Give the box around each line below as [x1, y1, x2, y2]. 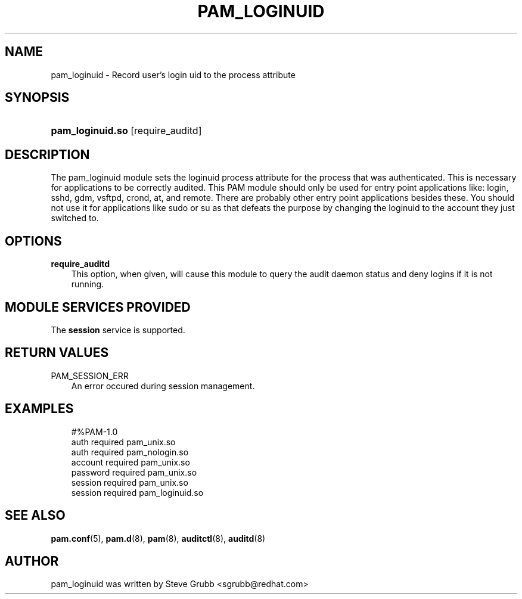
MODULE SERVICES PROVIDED [5, 299, 191, 315]
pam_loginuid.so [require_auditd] [51, 125, 202, 137]
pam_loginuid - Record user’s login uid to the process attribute [51, 69, 296, 80]
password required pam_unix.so [71, 467, 197, 477]
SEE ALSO [5, 508, 66, 523]
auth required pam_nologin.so [71, 446, 189, 457]
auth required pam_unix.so [71, 436, 176, 447]
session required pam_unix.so [71, 477, 188, 488]
